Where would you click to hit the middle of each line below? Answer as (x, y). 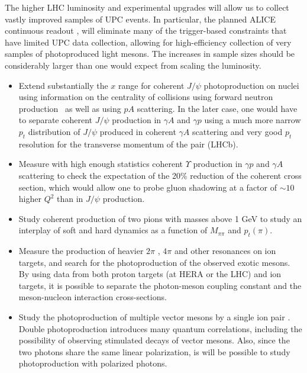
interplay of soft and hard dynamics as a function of (113, 230)
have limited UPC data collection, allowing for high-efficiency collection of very (148, 42)
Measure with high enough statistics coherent (101, 164)
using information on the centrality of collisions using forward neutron (146, 97)
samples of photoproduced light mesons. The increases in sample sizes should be (150, 54)
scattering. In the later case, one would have (217, 108)
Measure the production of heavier (81, 251)
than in (70, 199)
